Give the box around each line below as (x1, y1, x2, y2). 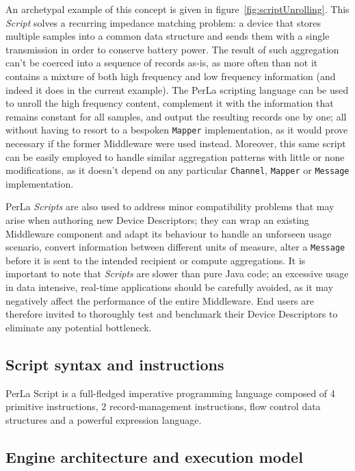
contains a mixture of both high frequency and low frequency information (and (5, 68, 336, 83)
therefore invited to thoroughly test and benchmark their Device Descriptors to (5, 307, 338, 321)
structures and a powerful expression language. (5, 412, 202, 427)
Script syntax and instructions (5, 353, 224, 374)
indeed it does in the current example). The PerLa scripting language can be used (5, 82, 349, 97)
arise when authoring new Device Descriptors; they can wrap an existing (5, 213, 309, 227)
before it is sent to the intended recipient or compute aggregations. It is (5, 253, 306, 267)
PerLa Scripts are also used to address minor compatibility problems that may (5, 199, 334, 214)
